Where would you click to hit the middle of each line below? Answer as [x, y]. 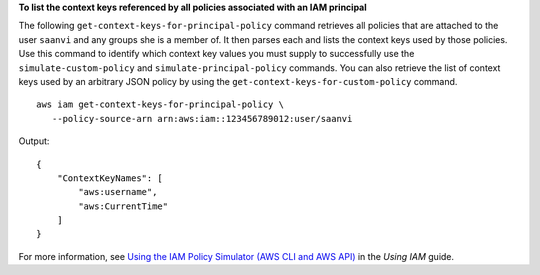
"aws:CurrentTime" [123, 206]
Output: [34, 141]
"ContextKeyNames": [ [110, 178]
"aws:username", [118, 192]
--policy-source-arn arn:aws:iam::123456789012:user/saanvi [202, 118]
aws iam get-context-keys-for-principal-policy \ [160, 104]
